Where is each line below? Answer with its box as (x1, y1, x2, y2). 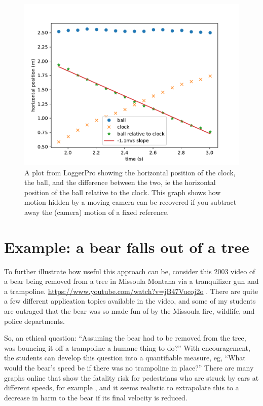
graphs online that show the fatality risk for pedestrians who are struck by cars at (4, 372, 259, 383)
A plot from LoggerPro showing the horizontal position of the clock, (24, 167, 236, 177)
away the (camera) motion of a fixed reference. (24, 206, 169, 217)
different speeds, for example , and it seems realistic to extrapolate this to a (4, 382, 239, 393)
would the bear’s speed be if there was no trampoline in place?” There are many (4, 362, 254, 373)
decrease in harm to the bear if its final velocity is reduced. (4, 392, 187, 402)
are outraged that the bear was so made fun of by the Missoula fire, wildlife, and (4, 306, 255, 316)
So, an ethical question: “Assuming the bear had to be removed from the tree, (4, 333, 246, 343)
